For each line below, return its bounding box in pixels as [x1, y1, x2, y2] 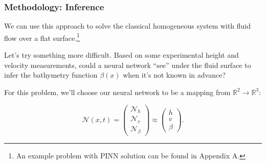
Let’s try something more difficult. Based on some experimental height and [4, 50, 239, 60]
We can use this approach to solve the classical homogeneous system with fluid [4, 20, 251, 31]
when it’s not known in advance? [123, 69, 226, 80]
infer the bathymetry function [4, 69, 98, 80]
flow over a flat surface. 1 [4, 31, 80, 43]
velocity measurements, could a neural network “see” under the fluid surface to [4, 59, 251, 70]
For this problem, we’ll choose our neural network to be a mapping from [4, 86, 231, 97]
